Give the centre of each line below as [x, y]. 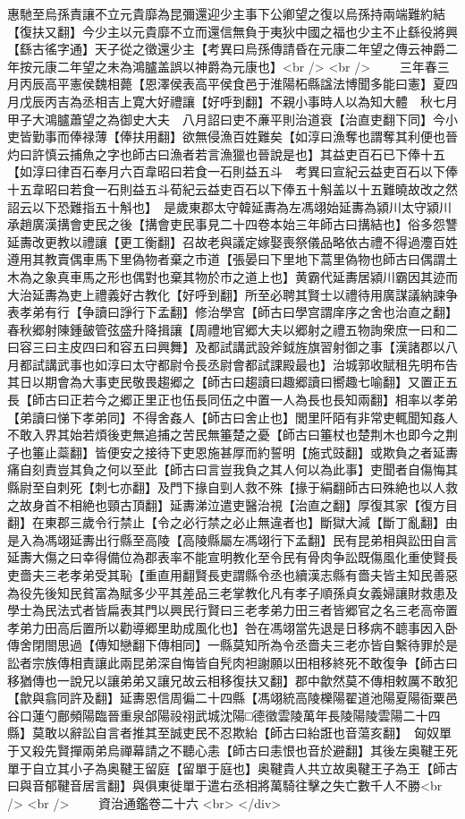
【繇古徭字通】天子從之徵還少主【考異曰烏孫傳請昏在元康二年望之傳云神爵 [226, 49]
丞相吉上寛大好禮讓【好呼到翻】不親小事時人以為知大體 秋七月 [270, 101]
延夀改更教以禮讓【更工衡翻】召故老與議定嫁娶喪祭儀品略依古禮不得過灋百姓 [232, 241]
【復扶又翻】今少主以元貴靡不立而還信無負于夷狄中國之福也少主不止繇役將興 [232, 31]
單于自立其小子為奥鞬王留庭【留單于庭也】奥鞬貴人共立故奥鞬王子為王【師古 [232, 768]
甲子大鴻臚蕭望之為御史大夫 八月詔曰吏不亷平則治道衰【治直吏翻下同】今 [226, 119]
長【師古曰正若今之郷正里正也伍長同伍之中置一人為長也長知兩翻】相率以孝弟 [232, 400]
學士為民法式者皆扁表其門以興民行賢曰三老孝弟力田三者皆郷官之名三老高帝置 [232, 610]
